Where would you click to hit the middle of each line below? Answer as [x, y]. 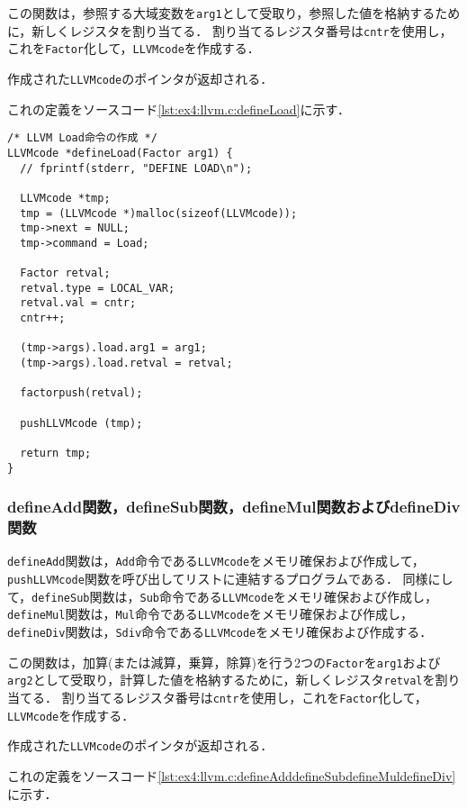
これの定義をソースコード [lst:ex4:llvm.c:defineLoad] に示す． [179, 109]
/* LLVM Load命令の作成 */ [82, 138]
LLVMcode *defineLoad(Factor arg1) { [120, 153]
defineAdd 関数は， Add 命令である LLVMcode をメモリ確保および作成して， [216, 561]
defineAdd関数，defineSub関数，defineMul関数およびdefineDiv [234, 507]
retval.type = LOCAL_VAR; [98, 288]
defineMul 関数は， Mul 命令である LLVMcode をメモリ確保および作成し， [211, 614]
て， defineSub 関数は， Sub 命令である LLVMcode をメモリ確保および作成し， [223, 596]
